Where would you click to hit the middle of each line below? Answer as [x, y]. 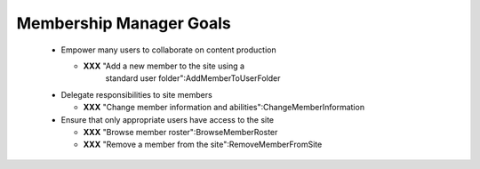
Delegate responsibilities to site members [136, 94]
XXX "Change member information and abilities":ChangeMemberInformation [224, 108]
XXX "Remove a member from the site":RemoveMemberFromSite [203, 145]
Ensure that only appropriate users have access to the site [168, 119]
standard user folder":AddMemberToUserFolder [193, 78]
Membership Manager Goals [124, 23]
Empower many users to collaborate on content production [168, 50]
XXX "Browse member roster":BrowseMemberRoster [180, 132]
